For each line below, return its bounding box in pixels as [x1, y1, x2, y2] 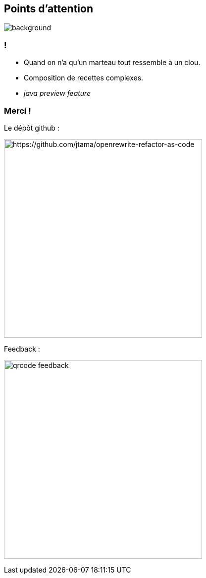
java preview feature [24, 89, 91, 98]
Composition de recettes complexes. [24, 73, 144, 82]
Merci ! [4, 105, 31, 116]
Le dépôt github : [4, 123, 59, 132]
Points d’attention [4, 2, 93, 15]
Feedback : [4, 344, 40, 353]
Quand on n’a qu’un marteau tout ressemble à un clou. [24, 58, 201, 67]
